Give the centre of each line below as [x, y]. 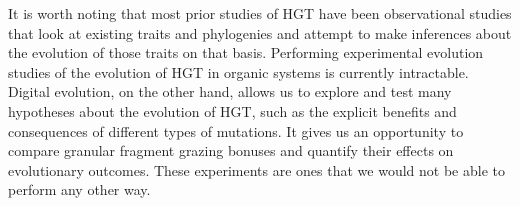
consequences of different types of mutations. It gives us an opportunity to [236, 130]
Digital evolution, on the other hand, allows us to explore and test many [230, 91]
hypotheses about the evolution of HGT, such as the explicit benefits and [232, 110]
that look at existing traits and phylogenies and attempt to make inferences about [260, 32]
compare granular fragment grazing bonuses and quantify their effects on [231, 150]
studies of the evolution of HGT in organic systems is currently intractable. [238, 71]
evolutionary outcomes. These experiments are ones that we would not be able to [256, 169]
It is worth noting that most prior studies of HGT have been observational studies [260, 13]
